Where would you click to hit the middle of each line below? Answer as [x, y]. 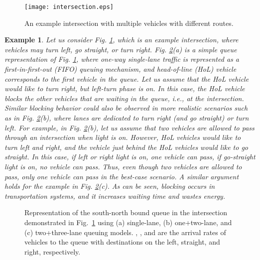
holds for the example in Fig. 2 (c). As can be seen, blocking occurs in [110, 186]
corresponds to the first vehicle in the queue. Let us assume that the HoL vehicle [127, 78]
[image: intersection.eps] [69, 7]
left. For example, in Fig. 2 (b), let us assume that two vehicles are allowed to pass [130, 127]
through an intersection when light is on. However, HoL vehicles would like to [123, 137]
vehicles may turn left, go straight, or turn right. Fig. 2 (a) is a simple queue [121, 49]
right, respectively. [53, 251]
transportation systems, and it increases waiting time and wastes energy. [115, 195]
